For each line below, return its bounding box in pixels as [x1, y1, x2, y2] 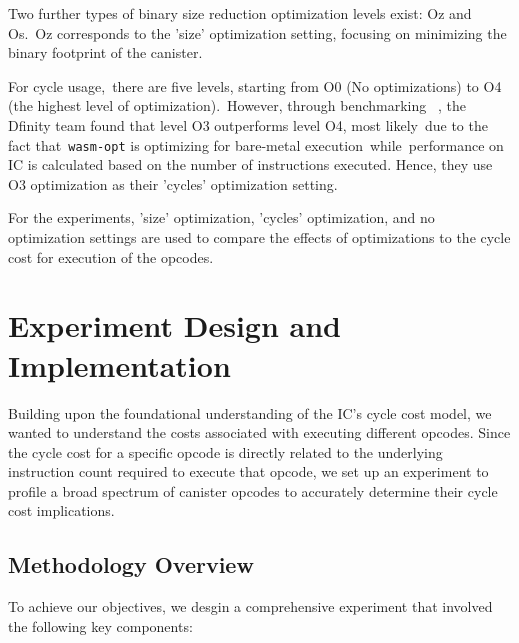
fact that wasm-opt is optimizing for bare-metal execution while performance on [8, 134, 504, 155]
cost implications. [8, 500, 115, 521]
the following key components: [8, 615, 193, 636]
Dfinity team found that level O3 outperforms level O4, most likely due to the [8, 114, 488, 135]
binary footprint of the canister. [8, 42, 203, 63]
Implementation [8, 344, 231, 385]
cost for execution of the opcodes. [8, 246, 214, 267]
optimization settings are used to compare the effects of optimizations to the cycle [8, 227, 511, 247]
